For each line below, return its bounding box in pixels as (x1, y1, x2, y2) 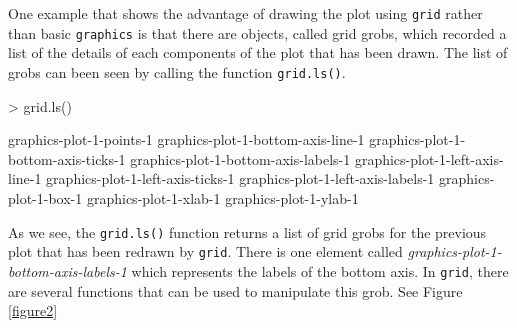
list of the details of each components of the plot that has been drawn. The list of (8, 42, 508, 63)
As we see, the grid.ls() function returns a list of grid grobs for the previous (8, 221, 487, 242)
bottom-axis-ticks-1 (8, 148, 126, 169)
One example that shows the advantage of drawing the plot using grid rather (8, 3, 483, 23)
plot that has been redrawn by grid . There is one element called (8, 241, 403, 262)
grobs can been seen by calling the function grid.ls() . (8, 61, 346, 82)
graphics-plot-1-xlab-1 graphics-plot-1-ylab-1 (86, 187, 359, 208)
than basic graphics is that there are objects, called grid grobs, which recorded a (8, 22, 507, 43)
